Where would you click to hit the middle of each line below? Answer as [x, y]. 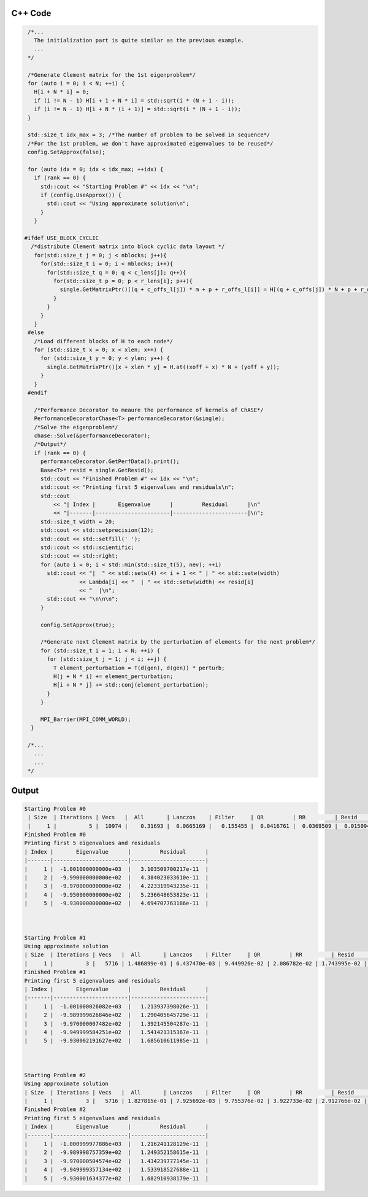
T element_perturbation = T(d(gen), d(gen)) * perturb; [139, 668]
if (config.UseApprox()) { [81, 195]
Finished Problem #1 [55, 972]
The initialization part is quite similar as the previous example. [139, 40]
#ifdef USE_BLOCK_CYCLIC [62, 238]
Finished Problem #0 [55, 834]
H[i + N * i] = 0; [62, 92]
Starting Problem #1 [55, 938]
